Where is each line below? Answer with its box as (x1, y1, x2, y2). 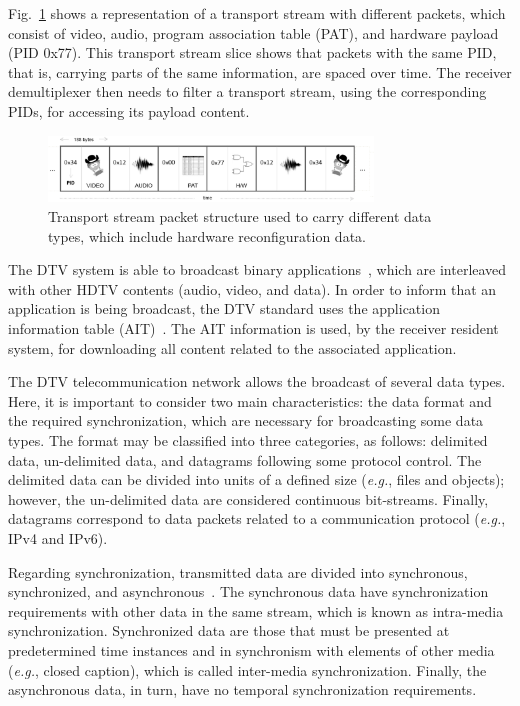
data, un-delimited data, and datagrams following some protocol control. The (8, 449, 482, 470)
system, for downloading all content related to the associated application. (8, 337, 457, 358)
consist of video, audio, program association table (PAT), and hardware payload (8, 22, 499, 43)
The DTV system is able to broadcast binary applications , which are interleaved (8, 259, 507, 280)
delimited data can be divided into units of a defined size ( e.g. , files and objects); (8, 469, 505, 490)
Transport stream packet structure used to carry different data (48, 206, 432, 227)
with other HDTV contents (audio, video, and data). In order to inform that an (8, 278, 497, 299)
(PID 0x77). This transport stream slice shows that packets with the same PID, (8, 42, 497, 63)
